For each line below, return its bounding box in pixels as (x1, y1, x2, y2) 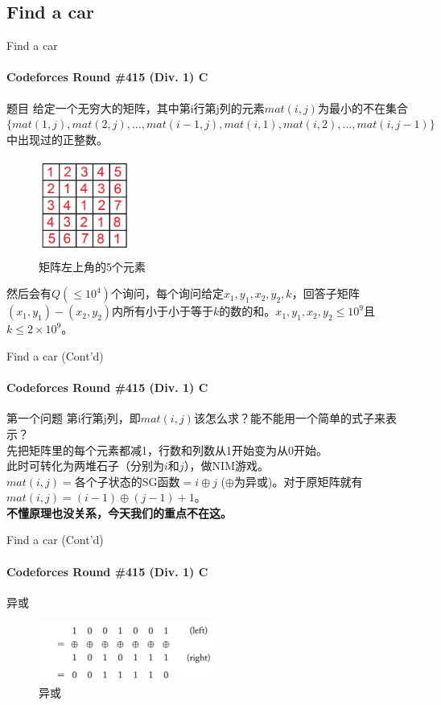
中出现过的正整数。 (6, 130, 108, 147)
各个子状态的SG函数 (74, 476, 180, 489)
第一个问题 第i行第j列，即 (6, 410, 141, 427)
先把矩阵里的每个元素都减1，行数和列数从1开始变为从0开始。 (6, 441, 328, 458)
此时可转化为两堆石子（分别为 (6, 457, 164, 474)
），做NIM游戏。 (183, 457, 270, 474)
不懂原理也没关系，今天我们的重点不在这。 (6, 504, 232, 521)
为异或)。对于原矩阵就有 (233, 472, 363, 489)
